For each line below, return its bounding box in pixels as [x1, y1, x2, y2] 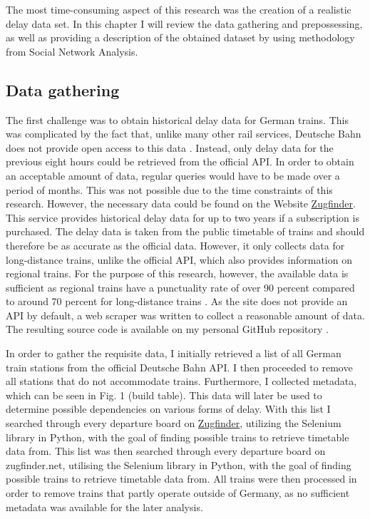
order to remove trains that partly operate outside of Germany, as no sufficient [6, 485, 350, 500]
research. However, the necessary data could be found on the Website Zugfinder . [6, 196, 356, 211]
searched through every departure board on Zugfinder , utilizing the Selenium [6, 416, 341, 431]
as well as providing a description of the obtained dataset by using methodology [6, 30, 355, 45]
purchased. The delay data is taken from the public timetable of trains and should [6, 224, 365, 239]
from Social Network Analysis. [6, 43, 138, 58]
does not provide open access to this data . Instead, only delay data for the [6, 140, 334, 155]
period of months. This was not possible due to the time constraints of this [6, 182, 333, 197]
